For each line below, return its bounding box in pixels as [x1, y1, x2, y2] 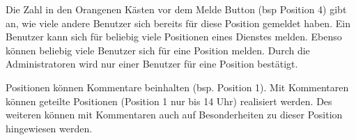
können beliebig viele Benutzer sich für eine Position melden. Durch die [6, 42, 310, 57]
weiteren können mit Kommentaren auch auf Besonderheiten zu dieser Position [6, 107, 343, 122]
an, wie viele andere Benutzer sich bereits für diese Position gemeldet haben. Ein [6, 15, 350, 30]
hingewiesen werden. [6, 120, 93, 135]
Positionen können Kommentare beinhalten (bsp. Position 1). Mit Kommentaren [6, 79, 349, 94]
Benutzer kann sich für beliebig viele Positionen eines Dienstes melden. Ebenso [6, 29, 342, 44]
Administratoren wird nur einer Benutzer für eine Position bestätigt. [6, 56, 298, 71]
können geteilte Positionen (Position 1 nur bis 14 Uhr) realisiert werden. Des [6, 93, 332, 108]
